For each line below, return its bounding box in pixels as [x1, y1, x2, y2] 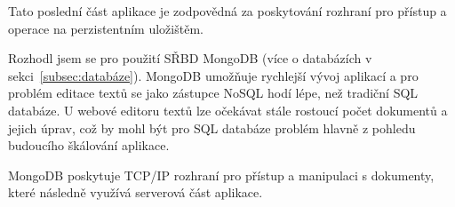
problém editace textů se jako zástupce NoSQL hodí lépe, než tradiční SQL [8, 84, 419, 102]
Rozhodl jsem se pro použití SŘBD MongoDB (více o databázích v [8, 49, 372, 68]
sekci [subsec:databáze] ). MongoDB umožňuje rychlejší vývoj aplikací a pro [8, 66, 419, 84]
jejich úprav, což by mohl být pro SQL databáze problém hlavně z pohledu [8, 118, 416, 137]
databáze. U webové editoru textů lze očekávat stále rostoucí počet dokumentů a [8, 100, 448, 119]
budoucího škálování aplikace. [8, 136, 170, 155]
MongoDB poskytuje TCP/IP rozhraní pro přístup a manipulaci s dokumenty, [8, 165, 435, 184]
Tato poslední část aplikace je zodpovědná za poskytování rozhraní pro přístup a [8, 2, 447, 20]
